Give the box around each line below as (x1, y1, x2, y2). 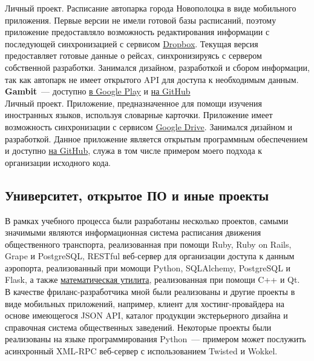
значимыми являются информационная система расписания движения (5, 226, 261, 239)
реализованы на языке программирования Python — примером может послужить (5, 333, 306, 345)
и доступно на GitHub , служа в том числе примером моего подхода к (5, 144, 263, 157)
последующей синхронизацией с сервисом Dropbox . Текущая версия (5, 37, 258, 50)
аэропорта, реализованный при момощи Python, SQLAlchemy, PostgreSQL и (5, 261, 291, 274)
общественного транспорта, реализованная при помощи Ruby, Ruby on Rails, (5, 237, 292, 250)
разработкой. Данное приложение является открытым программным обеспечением (5, 132, 308, 145)
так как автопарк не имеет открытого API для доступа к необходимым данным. (5, 73, 299, 85)
